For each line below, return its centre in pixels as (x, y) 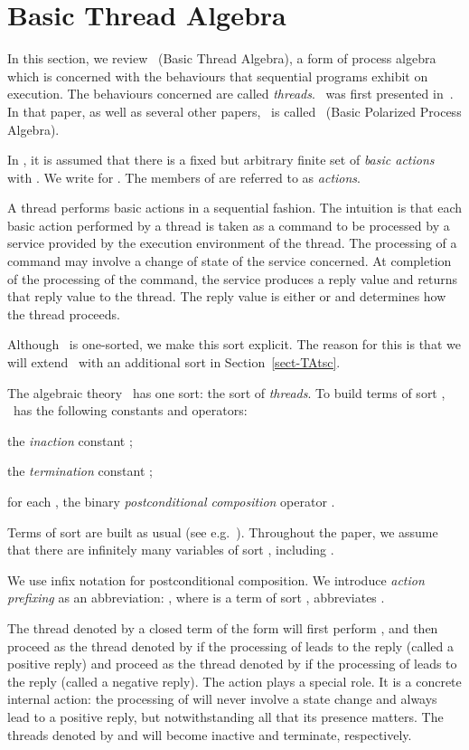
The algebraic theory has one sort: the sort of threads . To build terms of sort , (226, 392)
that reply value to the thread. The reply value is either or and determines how (227, 296)
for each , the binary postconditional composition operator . (171, 501)
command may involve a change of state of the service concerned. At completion (230, 261)
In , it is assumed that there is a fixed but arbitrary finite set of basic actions (221, 160)
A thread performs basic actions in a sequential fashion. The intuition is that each (235, 208)
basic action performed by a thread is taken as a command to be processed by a (229, 225)
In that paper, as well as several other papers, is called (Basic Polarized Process (234, 111)
